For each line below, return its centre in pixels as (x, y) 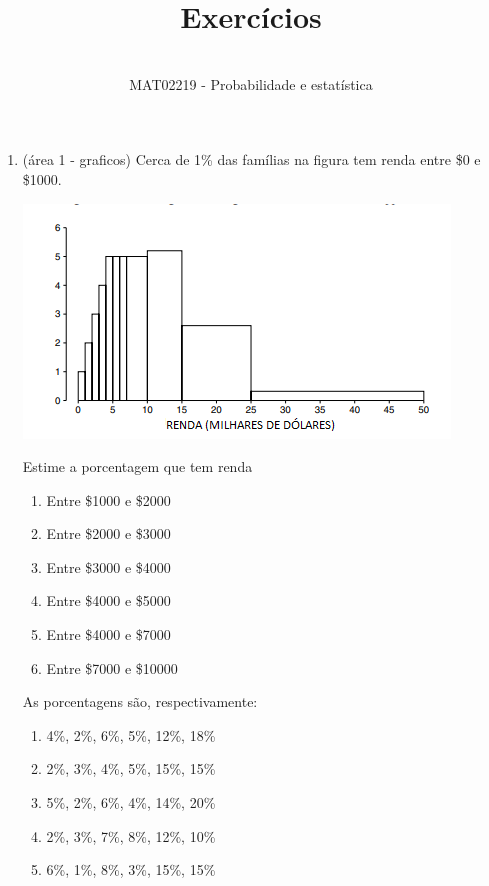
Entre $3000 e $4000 (108, 566)
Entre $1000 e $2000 (108, 499)
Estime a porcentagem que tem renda (137, 466)
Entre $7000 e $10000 (112, 667)
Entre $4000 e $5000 (108, 600)
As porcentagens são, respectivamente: (140, 701)
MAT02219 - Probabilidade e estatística (251, 83)
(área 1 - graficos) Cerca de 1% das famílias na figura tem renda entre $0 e (251, 159)
